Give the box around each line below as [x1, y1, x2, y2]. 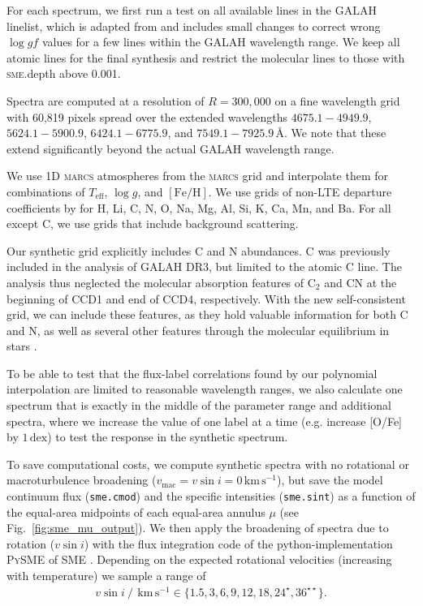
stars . [6, 337, 37, 355]
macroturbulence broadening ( [6, 471, 157, 488]
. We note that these [284, 124, 386, 141]
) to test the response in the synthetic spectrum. [47, 428, 288, 445]
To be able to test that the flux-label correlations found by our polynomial [6, 364, 378, 381]
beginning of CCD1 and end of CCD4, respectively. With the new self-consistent [6, 290, 406, 307]
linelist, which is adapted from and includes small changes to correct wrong [6, 17, 381, 34]
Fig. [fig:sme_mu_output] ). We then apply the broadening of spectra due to [6, 519, 389, 536]
